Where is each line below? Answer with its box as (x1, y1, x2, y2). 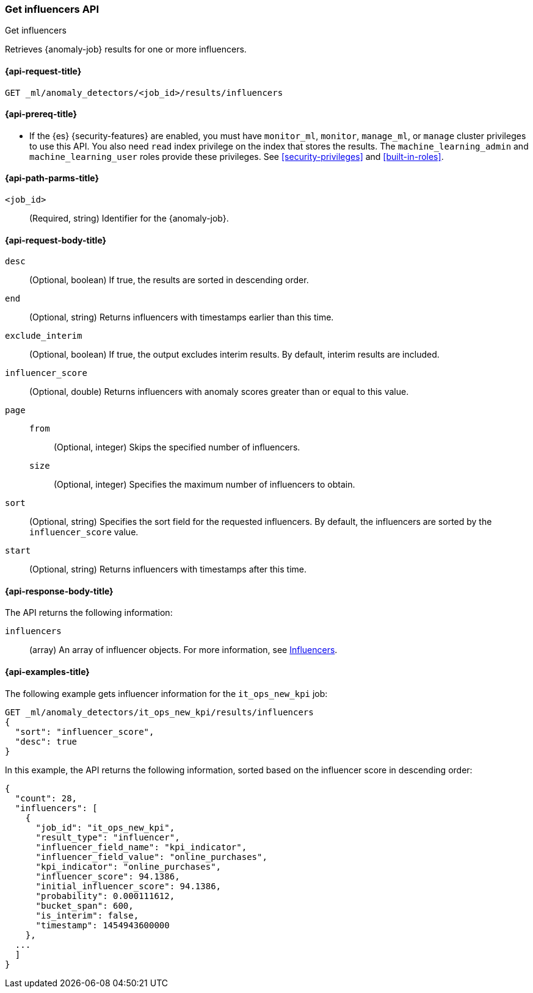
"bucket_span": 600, (35, 900, 134, 911)
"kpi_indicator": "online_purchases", (35, 861, 222, 872)
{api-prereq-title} (5, 109, 78, 120)
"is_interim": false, (35, 910, 139, 920)
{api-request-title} (5, 65, 82, 76)
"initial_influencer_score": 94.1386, (35, 881, 222, 891)
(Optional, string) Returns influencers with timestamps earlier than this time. (29, 312, 334, 323)
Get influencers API (5, 3, 100, 15)
